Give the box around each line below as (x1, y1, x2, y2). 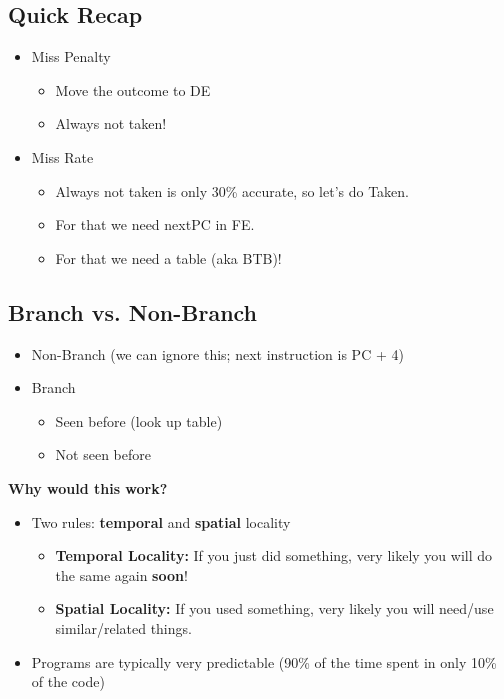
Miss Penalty (31, 46, 111, 67)
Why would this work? (8, 477, 168, 498)
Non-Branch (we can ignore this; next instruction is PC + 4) (31, 343, 404, 364)
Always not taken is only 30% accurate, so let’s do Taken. (55, 180, 410, 201)
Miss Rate (31, 146, 94, 167)
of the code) (31, 671, 105, 692)
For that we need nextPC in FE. (55, 214, 255, 235)
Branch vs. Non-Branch (8, 296, 258, 327)
